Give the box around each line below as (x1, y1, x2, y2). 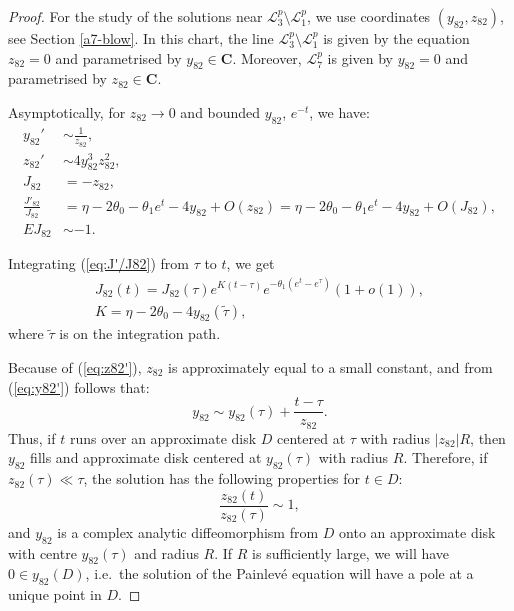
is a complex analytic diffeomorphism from (57, 521, 319, 542)
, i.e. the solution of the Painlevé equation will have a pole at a (85, 563, 474, 584)
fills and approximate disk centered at (30, 447, 262, 468)
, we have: (309, 101, 370, 122)
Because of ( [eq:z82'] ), (8, 356, 142, 377)
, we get (226, 253, 275, 274)
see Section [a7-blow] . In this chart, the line (8, 28, 274, 48)
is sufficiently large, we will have (252, 542, 450, 563)
